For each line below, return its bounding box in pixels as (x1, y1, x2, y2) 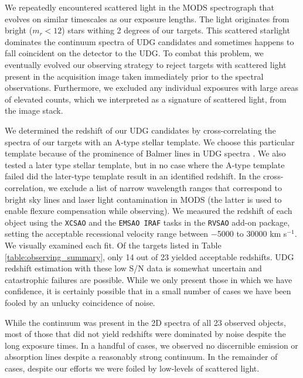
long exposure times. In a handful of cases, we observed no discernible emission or (5, 339, 298, 351)
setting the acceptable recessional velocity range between (5, 227, 209, 240)
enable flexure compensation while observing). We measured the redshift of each (5, 205, 292, 217)
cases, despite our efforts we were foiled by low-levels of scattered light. (5, 362, 260, 374)
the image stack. (5, 104, 63, 117)
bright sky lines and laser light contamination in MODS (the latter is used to (5, 193, 282, 205)
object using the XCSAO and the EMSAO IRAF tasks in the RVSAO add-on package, (5, 216, 290, 228)
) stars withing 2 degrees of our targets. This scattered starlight (62, 24, 290, 36)
